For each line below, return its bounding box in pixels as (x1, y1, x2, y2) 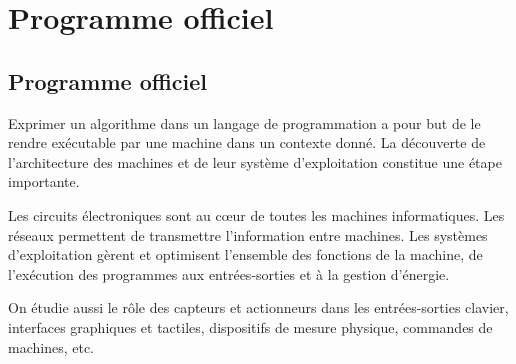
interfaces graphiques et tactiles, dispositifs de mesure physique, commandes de (8, 316, 493, 337)
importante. (8, 171, 80, 192)
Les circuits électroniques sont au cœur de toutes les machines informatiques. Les (8, 204, 505, 225)
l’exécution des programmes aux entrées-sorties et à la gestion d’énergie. (8, 263, 450, 284)
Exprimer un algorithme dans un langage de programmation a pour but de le (8, 112, 481, 133)
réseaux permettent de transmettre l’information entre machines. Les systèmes (8, 224, 488, 245)
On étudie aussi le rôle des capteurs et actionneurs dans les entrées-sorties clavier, (8, 297, 509, 318)
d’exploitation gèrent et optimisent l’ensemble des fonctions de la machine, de (8, 244, 483, 265)
